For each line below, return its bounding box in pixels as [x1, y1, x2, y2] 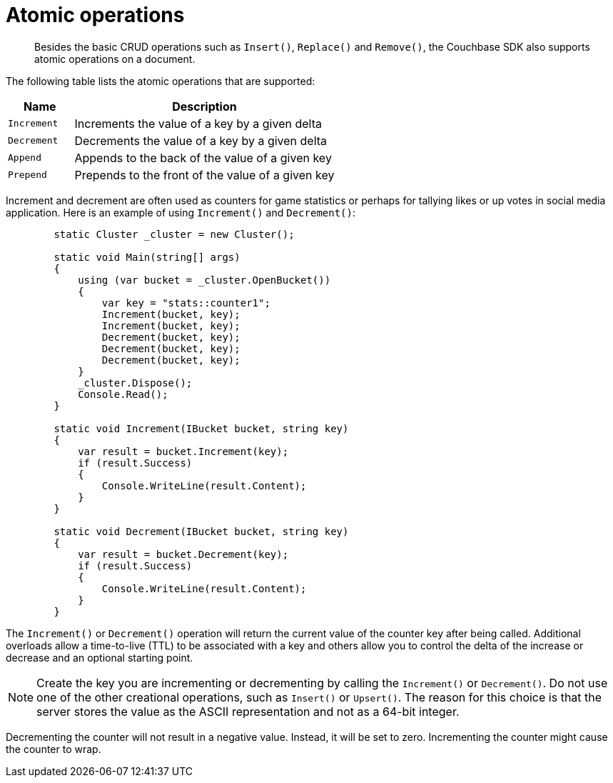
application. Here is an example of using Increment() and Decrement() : [6, 206, 356, 219]
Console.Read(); [78, 388, 168, 400]
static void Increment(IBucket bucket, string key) [54, 422, 349, 434]
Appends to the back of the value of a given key [74, 150, 332, 165]
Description [172, 99, 237, 114]
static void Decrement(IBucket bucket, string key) [54, 525, 349, 537]
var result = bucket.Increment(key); [78, 445, 289, 457]
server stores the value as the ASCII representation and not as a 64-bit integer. [36, 704, 460, 719]
